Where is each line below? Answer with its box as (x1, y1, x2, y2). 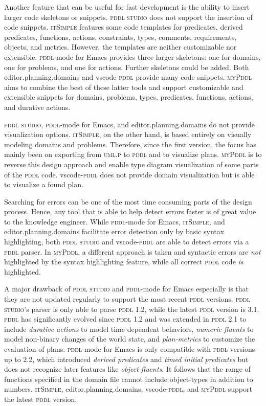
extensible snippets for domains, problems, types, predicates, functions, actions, (4, 92, 253, 102)
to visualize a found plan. (4, 179, 83, 190)
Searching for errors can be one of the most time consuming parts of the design (4, 196, 252, 207)
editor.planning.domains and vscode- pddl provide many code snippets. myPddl (4, 72, 252, 82)
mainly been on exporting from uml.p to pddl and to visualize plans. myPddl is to (4, 149, 262, 160)
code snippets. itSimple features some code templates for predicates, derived (4, 21, 243, 32)
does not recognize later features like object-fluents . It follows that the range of (4, 364, 251, 374)
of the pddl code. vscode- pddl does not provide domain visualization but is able (4, 169, 255, 179)
